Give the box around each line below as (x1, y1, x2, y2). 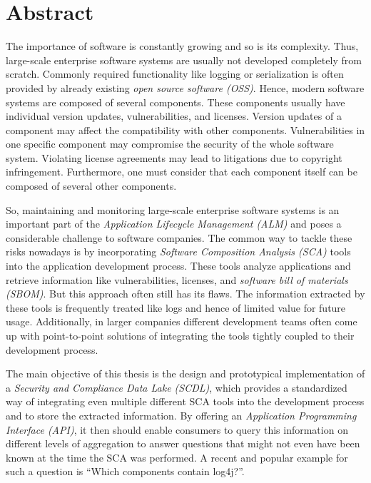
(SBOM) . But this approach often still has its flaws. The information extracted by (6, 286, 365, 301)
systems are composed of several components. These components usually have (6, 94, 345, 109)
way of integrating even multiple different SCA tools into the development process (6, 394, 365, 409)
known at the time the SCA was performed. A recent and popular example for (6, 449, 348, 464)
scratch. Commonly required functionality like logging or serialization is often (6, 66, 344, 81)
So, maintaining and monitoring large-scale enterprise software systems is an (6, 202, 340, 217)
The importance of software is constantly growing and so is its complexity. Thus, (6, 39, 359, 54)
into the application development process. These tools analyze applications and (6, 258, 351, 273)
